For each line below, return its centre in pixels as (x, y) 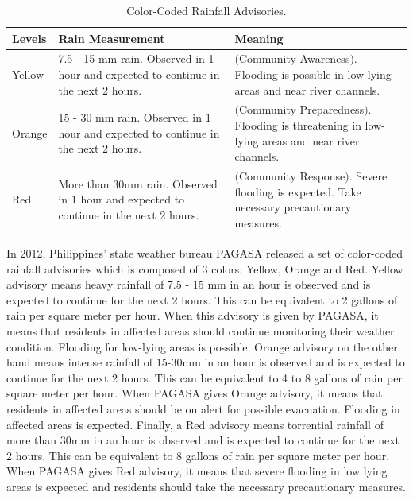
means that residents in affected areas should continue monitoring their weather (201, 330)
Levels (29, 38)
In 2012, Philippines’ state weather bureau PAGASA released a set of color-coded (205, 252)
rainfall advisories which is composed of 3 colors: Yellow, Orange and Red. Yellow (205, 268)
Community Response (292, 176)
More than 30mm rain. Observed (138, 183)
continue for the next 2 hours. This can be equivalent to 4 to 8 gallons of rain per (205, 377)
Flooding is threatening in (298, 125)
